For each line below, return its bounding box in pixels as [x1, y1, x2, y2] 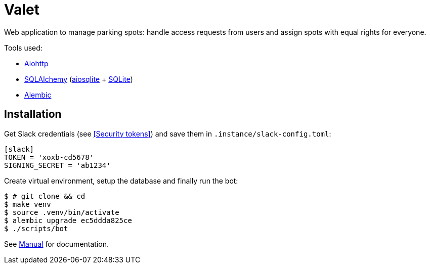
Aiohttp [24, 59, 49, 68]
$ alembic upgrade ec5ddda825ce [4, 216, 132, 225]
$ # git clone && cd [4, 192, 85, 200]
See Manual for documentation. [4, 239, 109, 248]
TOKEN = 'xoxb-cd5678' [4, 153, 94, 161]
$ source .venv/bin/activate [4, 208, 119, 216]
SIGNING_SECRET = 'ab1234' [4, 161, 111, 169]
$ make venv [4, 200, 51, 208]
